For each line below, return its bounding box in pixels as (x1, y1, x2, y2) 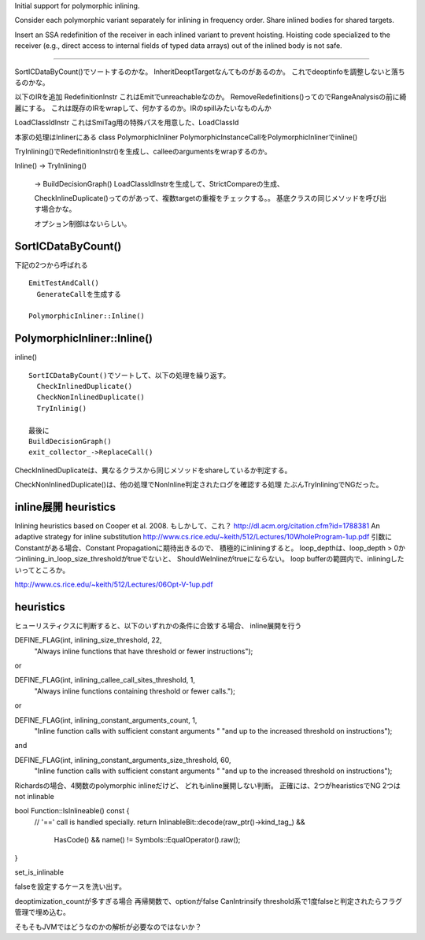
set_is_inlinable (14, 867, 65, 877)
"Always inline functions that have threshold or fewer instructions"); (34, 646, 253, 656)
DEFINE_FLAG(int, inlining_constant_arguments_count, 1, (14, 715, 198, 724)
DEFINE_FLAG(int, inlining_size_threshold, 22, (14, 635, 162, 645)
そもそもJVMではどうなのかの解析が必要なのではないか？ (14, 922, 202, 931)
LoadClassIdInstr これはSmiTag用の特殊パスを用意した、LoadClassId (14, 118, 239, 128)
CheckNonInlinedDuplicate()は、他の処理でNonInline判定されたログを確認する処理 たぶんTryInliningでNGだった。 (14, 480, 383, 490)
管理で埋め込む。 (14, 908, 70, 917)
